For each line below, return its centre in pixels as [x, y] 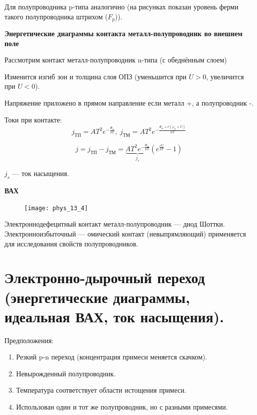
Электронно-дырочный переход [105, 277]
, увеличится [225, 76]
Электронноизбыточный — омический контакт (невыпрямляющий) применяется [125, 233]
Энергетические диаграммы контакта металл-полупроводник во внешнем [124, 33]
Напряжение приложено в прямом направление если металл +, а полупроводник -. [129, 103]
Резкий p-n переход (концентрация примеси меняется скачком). [112, 357]
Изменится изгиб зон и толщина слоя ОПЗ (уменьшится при [96, 76]
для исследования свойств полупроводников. [71, 243]
